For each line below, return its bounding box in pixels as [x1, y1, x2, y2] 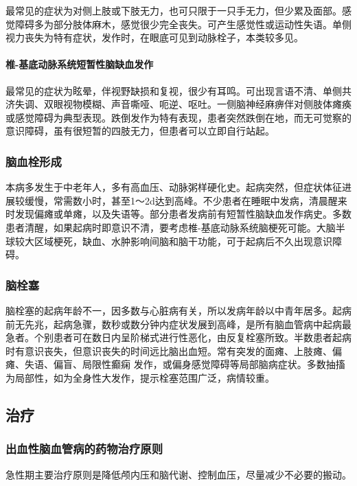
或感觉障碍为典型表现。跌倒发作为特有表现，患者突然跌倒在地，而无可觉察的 [5, 110, 352, 124]
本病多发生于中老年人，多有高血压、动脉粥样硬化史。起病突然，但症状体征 [5, 180, 342, 194]
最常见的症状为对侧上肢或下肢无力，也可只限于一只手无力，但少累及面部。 [5, 3, 342, 17]
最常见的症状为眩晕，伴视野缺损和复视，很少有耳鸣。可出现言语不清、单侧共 [5, 83, 352, 97]
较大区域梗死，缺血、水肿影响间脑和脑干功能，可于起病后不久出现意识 [14, 233, 332, 248]
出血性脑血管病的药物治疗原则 [5, 440, 163, 457]
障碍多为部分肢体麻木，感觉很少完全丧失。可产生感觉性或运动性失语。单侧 [14, 16, 352, 31]
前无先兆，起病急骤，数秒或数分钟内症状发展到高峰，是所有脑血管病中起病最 [5, 316, 352, 331]
